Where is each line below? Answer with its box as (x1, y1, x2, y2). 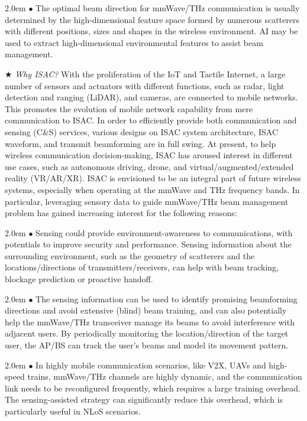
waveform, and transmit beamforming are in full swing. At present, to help (5, 137, 276, 149)
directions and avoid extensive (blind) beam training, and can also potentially (5, 304, 287, 316)
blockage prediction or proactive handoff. (5, 273, 153, 285)
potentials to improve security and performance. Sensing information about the (5, 238, 292, 250)
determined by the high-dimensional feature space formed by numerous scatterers (5, 13, 299, 25)
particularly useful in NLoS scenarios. (5, 405, 141, 417)
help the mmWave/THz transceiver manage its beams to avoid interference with (5, 315, 295, 328)
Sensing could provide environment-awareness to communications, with (35, 226, 293, 239)
